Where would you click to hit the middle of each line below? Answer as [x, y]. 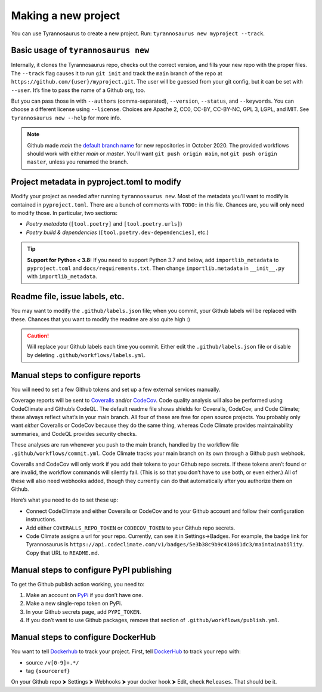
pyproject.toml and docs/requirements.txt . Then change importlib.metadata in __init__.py [156, 268]
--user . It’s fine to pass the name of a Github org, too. [78, 90]
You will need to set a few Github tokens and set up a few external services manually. [116, 389]
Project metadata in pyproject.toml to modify [96, 182]
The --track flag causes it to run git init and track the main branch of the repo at [117, 73]
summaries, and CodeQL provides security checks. [74, 433]
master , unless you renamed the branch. [78, 162]
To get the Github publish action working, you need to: [78, 584]
